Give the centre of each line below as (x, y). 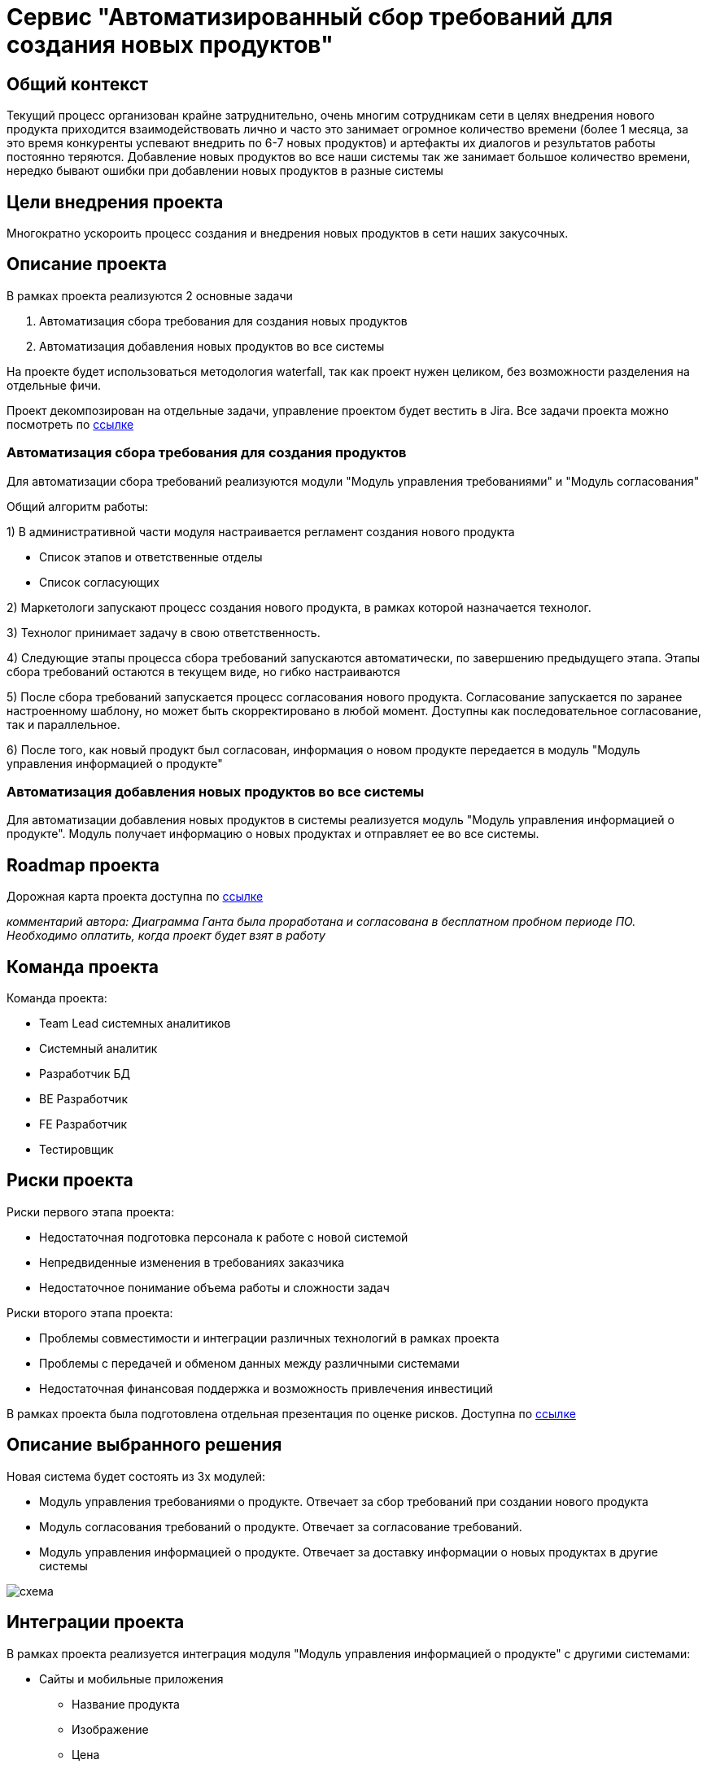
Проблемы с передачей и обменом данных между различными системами (249, 1363)
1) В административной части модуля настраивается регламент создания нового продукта (261, 531)
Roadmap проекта (83, 865)
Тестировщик (76, 1150)
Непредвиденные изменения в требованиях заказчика (192, 1262)
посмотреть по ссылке (70, 424)
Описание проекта (87, 264)
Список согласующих (99, 582)
